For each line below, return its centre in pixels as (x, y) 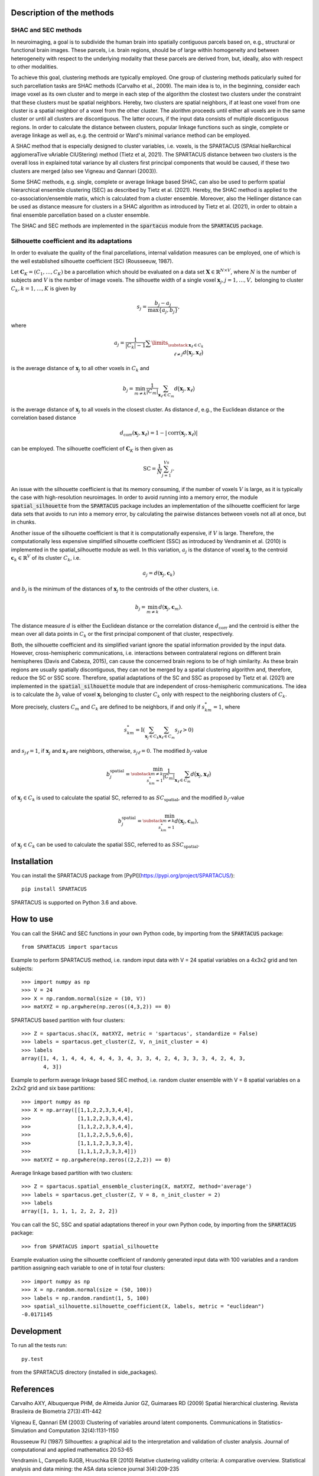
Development (36, 1331)
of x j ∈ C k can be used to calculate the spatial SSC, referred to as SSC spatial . (105, 845)
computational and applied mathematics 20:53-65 (72, 1449)
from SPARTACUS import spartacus (70, 947)
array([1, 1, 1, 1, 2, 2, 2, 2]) (70, 1211)
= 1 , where (227, 707)
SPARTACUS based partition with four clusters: (68, 1020)
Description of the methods (63, 13)
